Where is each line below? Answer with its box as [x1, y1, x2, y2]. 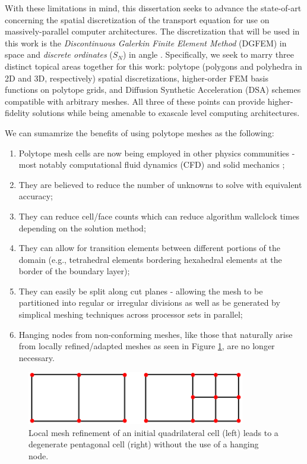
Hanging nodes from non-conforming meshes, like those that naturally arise [18, 328, 293, 340]
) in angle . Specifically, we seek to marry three [122, 48, 294, 61]
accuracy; [18, 190, 53, 202]
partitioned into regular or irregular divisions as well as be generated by [18, 296, 280, 309]
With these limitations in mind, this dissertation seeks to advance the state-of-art [5, 2, 302, 14]
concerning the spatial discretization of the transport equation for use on [5, 13, 270, 26]
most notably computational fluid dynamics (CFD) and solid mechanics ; [18, 158, 285, 171]
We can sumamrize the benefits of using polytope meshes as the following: [5, 126, 274, 139]
